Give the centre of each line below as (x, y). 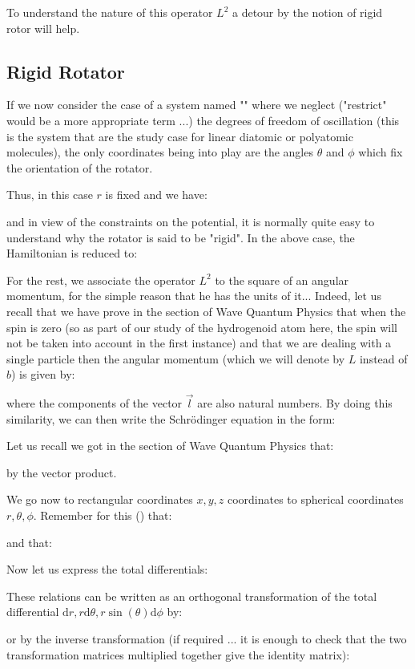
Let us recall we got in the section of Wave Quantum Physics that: (170, 446)
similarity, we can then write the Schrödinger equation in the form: (171, 418)
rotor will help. (43, 28)
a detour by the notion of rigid (307, 12)
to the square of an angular (282, 280)
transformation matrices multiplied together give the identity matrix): (178, 654)
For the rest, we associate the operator (101, 280)
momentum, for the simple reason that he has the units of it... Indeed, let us (194, 296)
